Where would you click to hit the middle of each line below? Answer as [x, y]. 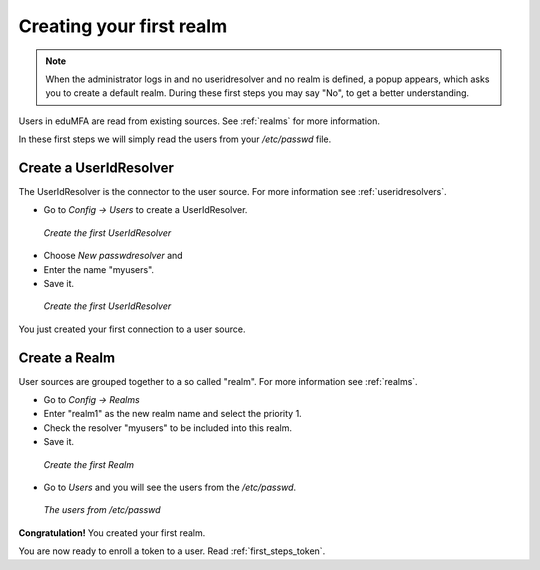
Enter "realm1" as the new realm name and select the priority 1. [172, 414]
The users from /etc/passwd [102, 510]
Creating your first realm [123, 26]
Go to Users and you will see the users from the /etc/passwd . [170, 487]
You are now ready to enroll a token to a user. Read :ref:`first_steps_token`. [172, 551]
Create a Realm [66, 357]
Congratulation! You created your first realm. [112, 532]
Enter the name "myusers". [99, 269]
